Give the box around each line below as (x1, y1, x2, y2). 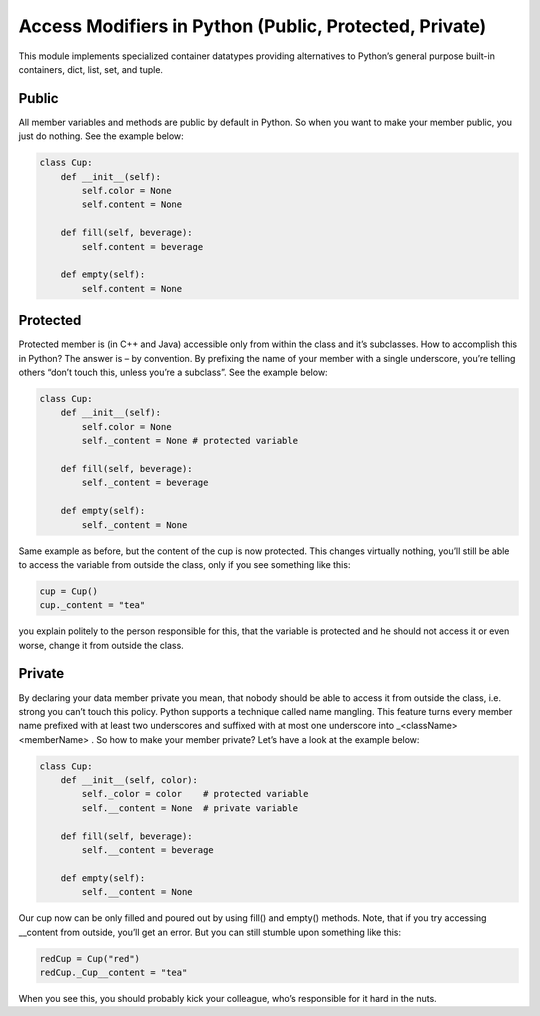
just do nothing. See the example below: (18, 130, 184, 142)
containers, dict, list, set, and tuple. (18, 63, 164, 75)
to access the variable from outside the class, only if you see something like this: (18, 558, 351, 570)
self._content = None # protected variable (81, 435, 299, 447)
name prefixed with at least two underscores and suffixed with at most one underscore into (18, 720, 395, 732)
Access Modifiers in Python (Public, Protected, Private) (18, 15, 487, 37)
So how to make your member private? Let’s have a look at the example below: (96, 733, 420, 745)
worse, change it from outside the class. (18, 639, 184, 651)
